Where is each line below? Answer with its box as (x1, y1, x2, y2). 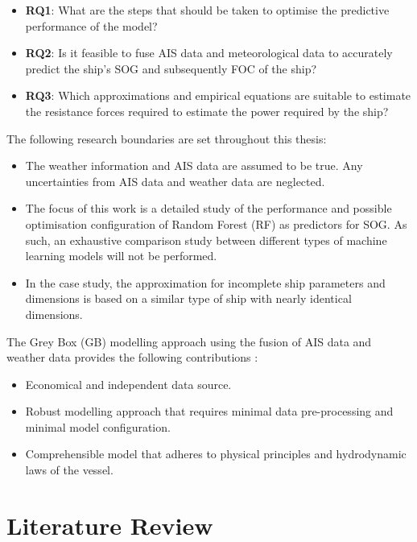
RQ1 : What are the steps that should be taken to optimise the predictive (25, 2, 390, 18)
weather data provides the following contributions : (6, 349, 258, 366)
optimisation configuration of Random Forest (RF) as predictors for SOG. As (25, 215, 407, 232)
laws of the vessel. (25, 461, 114, 478)
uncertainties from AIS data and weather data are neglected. (25, 172, 325, 189)
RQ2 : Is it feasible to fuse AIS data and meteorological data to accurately (25, 44, 393, 61)
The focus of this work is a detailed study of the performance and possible (25, 200, 392, 217)
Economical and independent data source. (25, 375, 232, 392)
